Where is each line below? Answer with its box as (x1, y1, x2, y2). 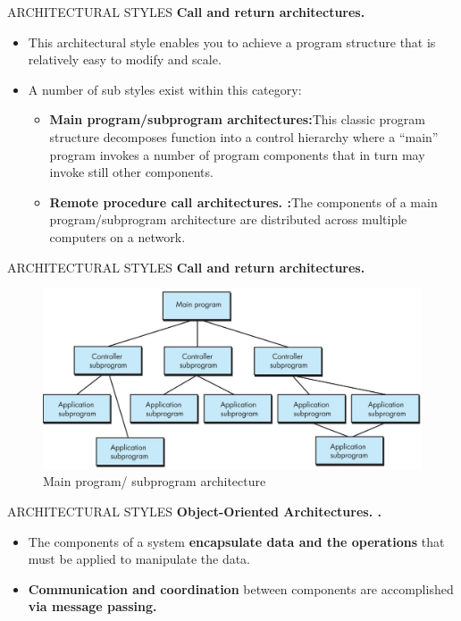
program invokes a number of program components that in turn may (49, 145, 425, 164)
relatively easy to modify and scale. (28, 50, 222, 69)
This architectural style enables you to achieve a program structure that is (28, 32, 436, 51)
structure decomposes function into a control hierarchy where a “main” (49, 127, 439, 146)
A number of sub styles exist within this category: (28, 80, 302, 98)
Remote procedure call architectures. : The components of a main (49, 192, 438, 211)
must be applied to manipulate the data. (28, 550, 251, 568)
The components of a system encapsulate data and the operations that (28, 532, 445, 550)
